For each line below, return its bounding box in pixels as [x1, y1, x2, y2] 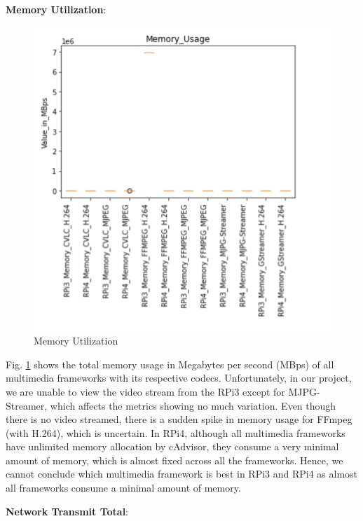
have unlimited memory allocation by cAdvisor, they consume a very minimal [6, 439, 339, 454]
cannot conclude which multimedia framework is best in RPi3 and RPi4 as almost [6, 466, 358, 481]
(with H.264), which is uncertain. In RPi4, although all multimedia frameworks [6, 425, 345, 440]
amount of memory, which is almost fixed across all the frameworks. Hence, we [6, 452, 343, 467]
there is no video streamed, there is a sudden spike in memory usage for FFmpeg [6, 412, 352, 426]
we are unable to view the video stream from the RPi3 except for [6, 384, 285, 398]
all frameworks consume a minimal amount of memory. [6, 480, 241, 495]
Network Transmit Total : [6, 503, 128, 518]
